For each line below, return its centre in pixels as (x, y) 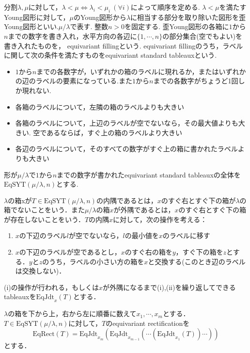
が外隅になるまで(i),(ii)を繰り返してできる (169, 287)
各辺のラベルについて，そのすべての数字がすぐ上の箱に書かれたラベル (126, 149)
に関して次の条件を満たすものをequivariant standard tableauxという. (110, 55)
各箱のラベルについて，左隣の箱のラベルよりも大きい (100, 106)
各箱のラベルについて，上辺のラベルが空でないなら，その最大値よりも (127, 123)
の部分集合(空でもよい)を (203, 36)
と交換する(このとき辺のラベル (197, 261)
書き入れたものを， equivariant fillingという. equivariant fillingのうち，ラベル (124, 45)
